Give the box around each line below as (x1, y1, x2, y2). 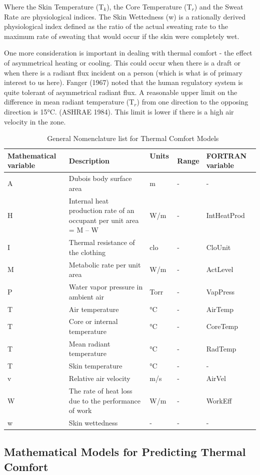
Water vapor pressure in (68, 281, 143, 292)
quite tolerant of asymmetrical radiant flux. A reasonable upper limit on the (4, 86, 237, 97)
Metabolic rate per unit (68, 259, 141, 269)
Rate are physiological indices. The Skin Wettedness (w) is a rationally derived (4, 11, 245, 21)
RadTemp (206, 343, 236, 353)
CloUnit (206, 242, 231, 252)
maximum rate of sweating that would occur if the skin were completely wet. (4, 30, 239, 41)
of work (68, 405, 92, 415)
